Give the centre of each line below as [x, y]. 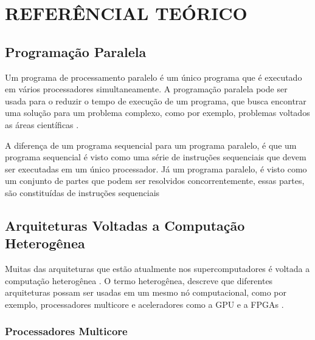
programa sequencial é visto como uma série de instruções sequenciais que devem [156, 157]
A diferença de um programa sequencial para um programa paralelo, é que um [151, 145]
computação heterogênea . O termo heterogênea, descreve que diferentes [139, 280]
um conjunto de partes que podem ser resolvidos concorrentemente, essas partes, [155, 181]
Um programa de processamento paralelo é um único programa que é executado [154, 77]
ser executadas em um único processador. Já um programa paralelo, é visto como [156, 168]
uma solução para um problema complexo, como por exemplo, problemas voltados [157, 113]
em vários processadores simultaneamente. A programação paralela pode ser [146, 89]
